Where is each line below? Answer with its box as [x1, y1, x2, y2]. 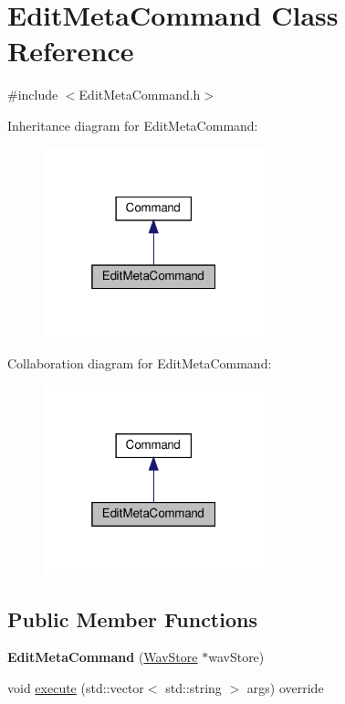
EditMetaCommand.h [78, 85, 201, 104]
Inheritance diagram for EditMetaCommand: [7, 115, 258, 134]
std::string [165, 678, 222, 698]
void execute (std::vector [7, 678, 144, 698]
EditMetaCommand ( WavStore [7, 647, 198, 667]
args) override [246, 678, 324, 698]
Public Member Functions [7, 604, 257, 633]
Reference [7, 32, 134, 69]
